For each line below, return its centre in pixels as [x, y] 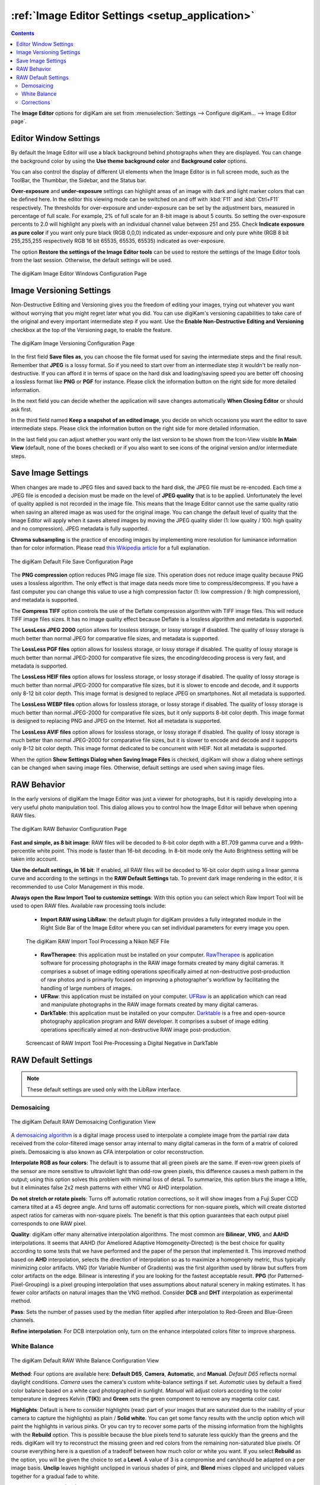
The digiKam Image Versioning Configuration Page [73, 343]
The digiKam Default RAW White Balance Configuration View [85, 1360]
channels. [23, 1320]
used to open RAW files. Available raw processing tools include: [89, 906]
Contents [23, 33]
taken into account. [35, 859]
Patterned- [291, 1276]
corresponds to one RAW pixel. [49, 1223]
